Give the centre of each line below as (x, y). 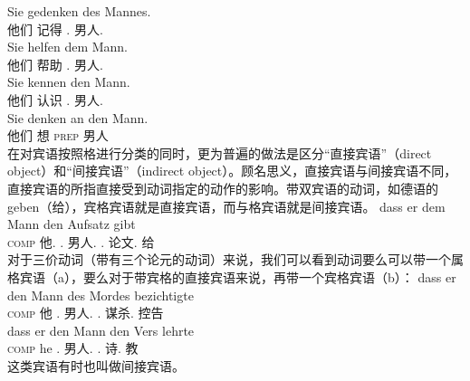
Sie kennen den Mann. (69, 82)
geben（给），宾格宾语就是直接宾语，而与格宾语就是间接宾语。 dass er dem (226, 206)
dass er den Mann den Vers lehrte (101, 330)
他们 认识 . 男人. (55, 99)
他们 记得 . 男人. (55, 29)
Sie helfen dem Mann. (68, 47)
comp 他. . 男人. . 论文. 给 (81, 241)
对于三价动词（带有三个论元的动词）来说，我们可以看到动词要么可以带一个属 (235, 259)
